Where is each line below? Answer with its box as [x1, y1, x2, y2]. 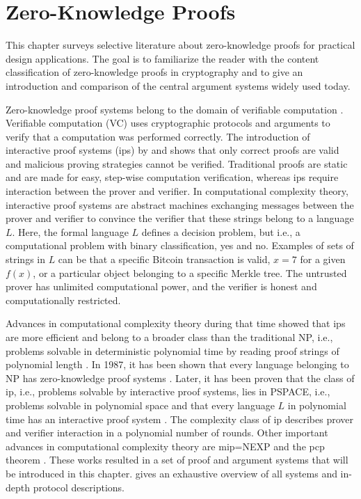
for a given [300, 252, 346, 267]
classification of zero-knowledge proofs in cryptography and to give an [6, 65, 303, 79]
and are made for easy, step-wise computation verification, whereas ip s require [6, 170, 339, 184]
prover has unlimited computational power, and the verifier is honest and [6, 279, 317, 294]
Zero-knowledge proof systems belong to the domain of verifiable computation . [6, 102, 344, 116]
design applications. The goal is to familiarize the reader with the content [6, 51, 319, 65]
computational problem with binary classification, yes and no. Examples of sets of [6, 238, 354, 253]
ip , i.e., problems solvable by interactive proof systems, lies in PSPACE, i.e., [6, 384, 330, 399]
